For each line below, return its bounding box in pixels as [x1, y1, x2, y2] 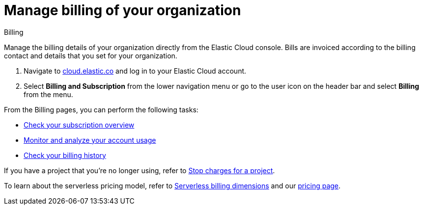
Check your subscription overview [24, 120, 135, 129]
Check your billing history [24, 151, 106, 159]
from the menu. [24, 90, 73, 99]
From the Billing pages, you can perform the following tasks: [4, 105, 198, 114]
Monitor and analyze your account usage [24, 135, 156, 144]
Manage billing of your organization [4, 2, 241, 19]
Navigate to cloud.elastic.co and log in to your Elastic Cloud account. [24, 66, 247, 75]
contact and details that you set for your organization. [4, 51, 177, 60]
